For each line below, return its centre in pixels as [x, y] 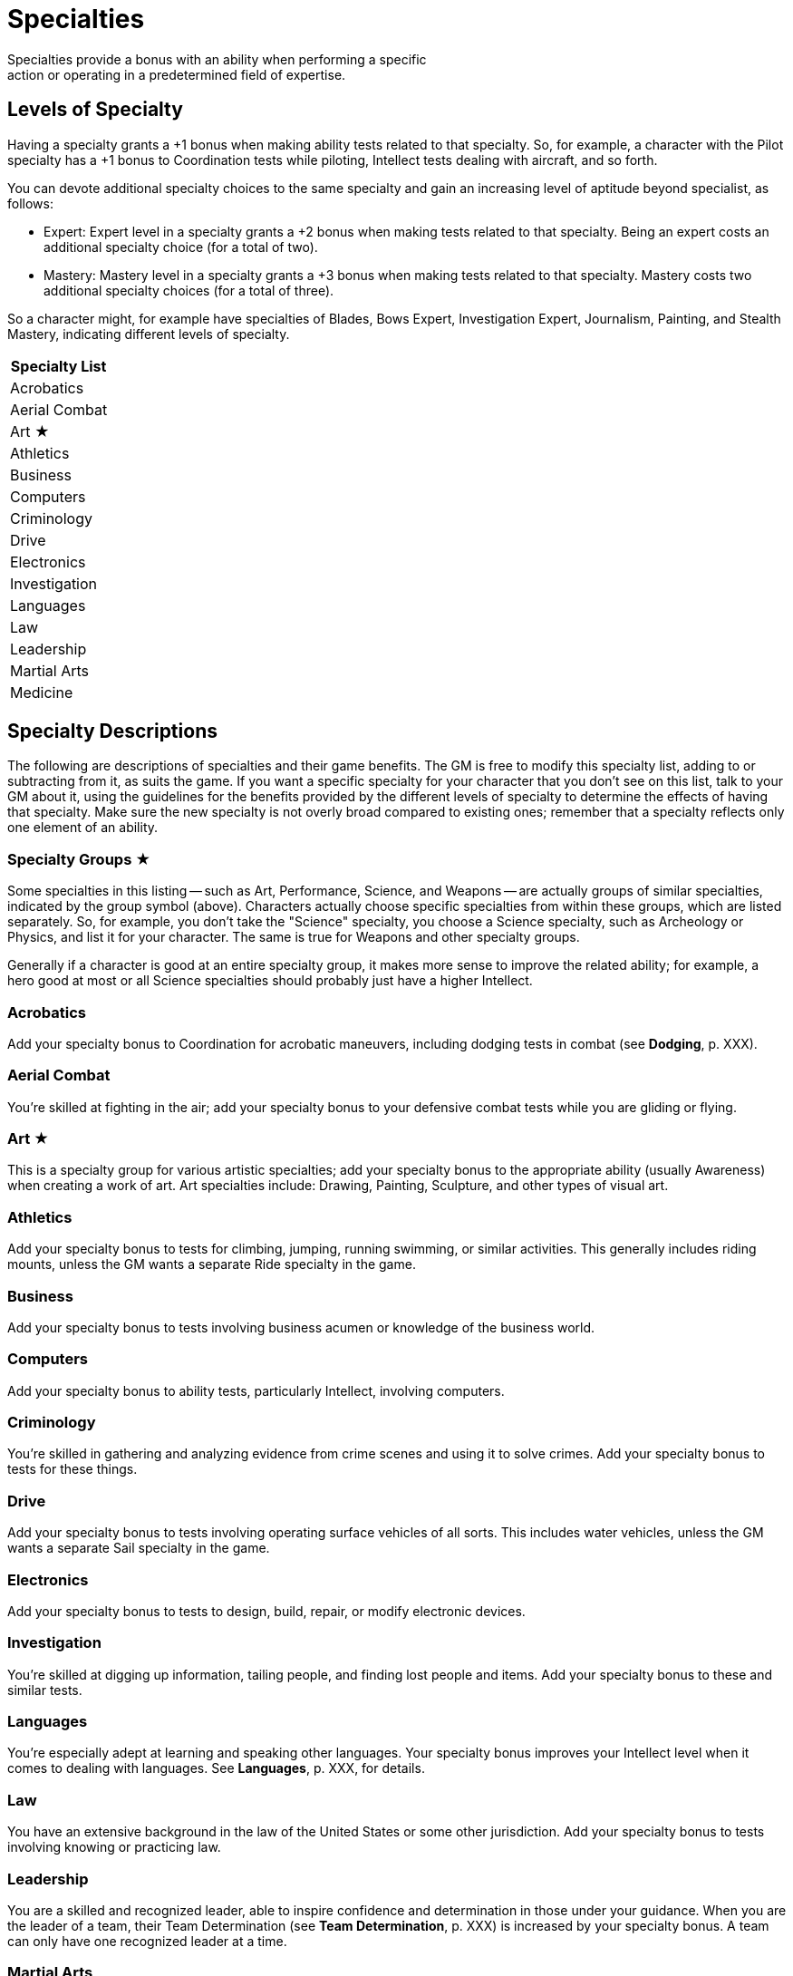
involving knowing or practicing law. [114, 1847]
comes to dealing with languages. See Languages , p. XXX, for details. [216, 1768]
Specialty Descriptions [112, 731]
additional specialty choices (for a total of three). [189, 290]
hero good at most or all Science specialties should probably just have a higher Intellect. [270, 981]
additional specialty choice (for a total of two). [181, 247]
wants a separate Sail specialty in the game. [139, 1548]
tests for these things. [73, 1469]
